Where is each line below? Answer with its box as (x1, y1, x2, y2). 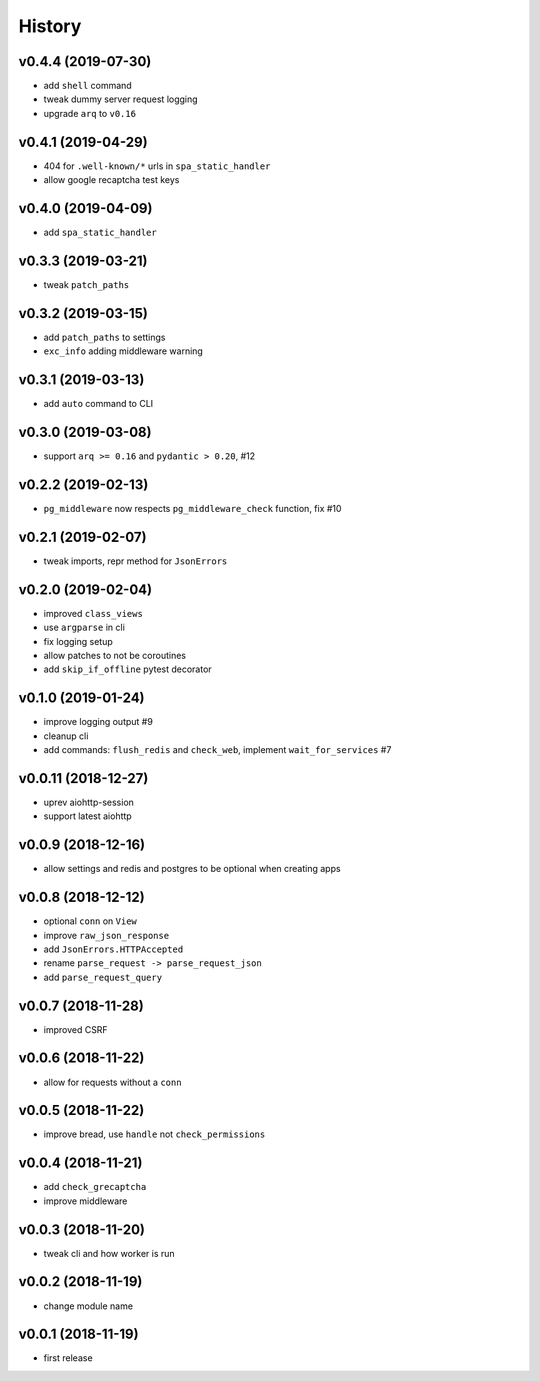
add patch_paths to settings (43, 331, 166, 343)
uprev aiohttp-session (43, 796, 135, 808)
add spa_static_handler (43, 226, 157, 239)
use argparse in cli (43, 621, 125, 634)
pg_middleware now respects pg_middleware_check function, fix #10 (43, 502, 342, 514)
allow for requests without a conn (43, 1076, 182, 1088)
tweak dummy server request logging (43, 93, 199, 105)
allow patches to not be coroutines (43, 649, 187, 661)
